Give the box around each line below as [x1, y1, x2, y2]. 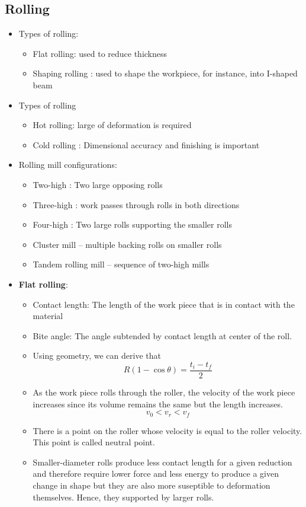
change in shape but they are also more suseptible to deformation [33, 479, 270, 491]
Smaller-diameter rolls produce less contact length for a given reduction [33, 455, 292, 468]
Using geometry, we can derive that [33, 349, 161, 362]
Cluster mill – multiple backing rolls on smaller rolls [33, 238, 222, 250]
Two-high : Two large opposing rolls [33, 178, 163, 190]
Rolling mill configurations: [18, 158, 117, 171]
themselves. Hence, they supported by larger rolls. [33, 490, 214, 503]
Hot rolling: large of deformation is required [33, 119, 192, 131]
